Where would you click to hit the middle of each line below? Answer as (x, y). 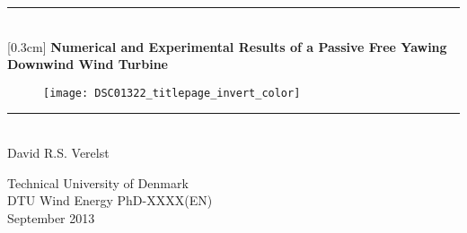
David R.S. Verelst (58, 153)
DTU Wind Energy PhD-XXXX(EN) (110, 200)
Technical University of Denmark (98, 182)
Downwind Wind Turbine (88, 64)
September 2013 (51, 217)
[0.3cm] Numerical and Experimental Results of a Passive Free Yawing (227, 46)
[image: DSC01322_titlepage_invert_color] (172, 93)
